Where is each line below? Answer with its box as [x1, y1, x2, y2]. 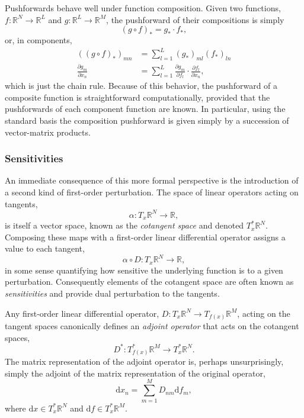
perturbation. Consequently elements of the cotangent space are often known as [5, 275, 294, 288]
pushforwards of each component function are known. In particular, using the [5, 102, 286, 115]
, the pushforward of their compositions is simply [106, 13, 284, 25]
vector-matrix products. [5, 126, 91, 138]
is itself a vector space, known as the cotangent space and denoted [5, 219, 244, 231]
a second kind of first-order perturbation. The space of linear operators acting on [5, 185, 299, 198]
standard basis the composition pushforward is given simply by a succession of [5, 114, 289, 126]
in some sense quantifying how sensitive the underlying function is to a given [5, 263, 283, 276]
